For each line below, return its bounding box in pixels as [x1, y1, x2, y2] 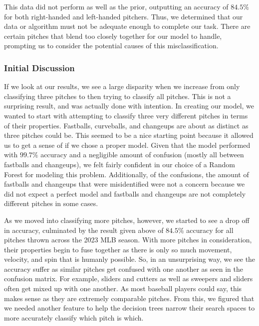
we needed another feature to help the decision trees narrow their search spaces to [4, 303, 255, 313]
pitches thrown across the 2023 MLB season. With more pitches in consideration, [4, 234, 252, 245]
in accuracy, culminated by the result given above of [4, 224, 164, 235]
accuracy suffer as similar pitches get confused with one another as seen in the [4, 263, 243, 274]
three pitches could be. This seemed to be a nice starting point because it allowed [4, 130, 254, 140]
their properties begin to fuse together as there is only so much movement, [4, 244, 232, 254]
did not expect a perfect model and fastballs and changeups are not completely [4, 188, 246, 199]
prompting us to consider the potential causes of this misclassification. [4, 40, 219, 51]
